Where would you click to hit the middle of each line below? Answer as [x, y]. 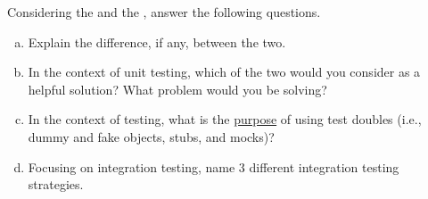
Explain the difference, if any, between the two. [157, 41]
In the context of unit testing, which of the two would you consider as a [224, 72]
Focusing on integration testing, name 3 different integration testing [214, 166]
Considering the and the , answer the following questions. [164, 12]
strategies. [56, 184]
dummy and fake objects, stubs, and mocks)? [151, 136]
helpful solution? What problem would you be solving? [177, 89]
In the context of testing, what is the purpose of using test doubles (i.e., [225, 119]
